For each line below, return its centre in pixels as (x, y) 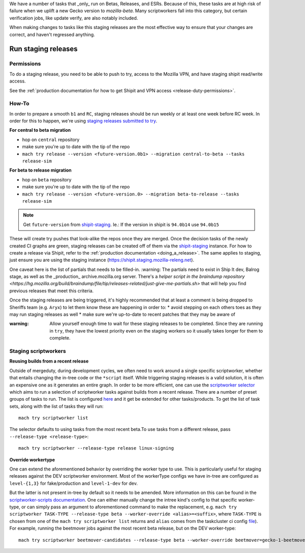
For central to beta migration (40, 130)
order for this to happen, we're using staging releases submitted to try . (83, 121)
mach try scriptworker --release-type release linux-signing (96, 448)
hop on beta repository (47, 179)
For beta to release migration (40, 170)
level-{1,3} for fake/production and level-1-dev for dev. (74, 483)
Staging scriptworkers (38, 351)
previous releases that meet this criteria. (52, 291)
